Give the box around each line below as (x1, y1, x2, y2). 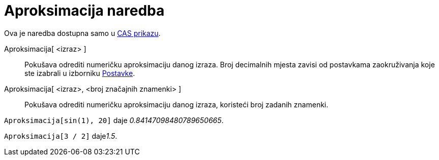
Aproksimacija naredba (4, 2, 165, 19)
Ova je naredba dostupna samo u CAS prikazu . (4, 28, 161, 37)
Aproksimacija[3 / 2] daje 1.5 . (4, 131, 118, 140)
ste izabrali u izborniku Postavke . (24, 68, 135, 77)
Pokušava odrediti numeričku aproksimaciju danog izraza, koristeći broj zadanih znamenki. (24, 100, 329, 109)
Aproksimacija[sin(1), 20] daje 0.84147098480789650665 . (4, 115, 224, 125)
